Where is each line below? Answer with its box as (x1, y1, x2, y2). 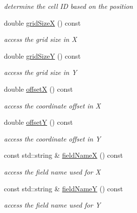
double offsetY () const (4, 117, 73, 127)
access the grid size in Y (4, 67, 77, 77)
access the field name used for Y (4, 200, 101, 210)
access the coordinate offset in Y (4, 133, 101, 143)
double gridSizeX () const (4, 17, 81, 28)
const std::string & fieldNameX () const (4, 150, 123, 160)
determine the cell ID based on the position (4, 1, 133, 11)
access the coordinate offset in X (4, 100, 101, 110)
